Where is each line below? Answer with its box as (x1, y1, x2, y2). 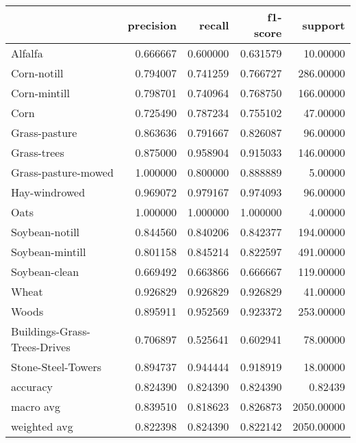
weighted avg (11, 418, 73, 434)
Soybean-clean (11, 264, 79, 279)
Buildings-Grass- (11, 323, 90, 339)
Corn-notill (11, 65, 64, 81)
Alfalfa (11, 45, 43, 61)
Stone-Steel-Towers (11, 359, 102, 375)
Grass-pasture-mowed (11, 164, 114, 180)
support (302, 16, 345, 33)
